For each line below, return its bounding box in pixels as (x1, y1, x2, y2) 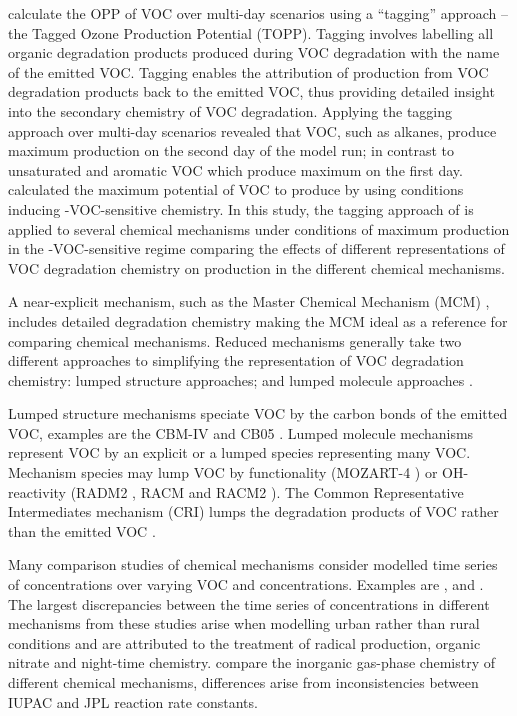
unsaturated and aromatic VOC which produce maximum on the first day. (8, 159, 463, 180)
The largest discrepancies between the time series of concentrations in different (8, 593, 490, 614)
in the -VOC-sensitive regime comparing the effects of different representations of (8, 238, 505, 259)
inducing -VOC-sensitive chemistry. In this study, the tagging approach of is (8, 198, 474, 219)
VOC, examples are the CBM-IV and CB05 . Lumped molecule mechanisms (8, 422, 474, 443)
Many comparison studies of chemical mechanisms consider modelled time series (8, 554, 498, 575)
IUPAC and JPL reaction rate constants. (8, 691, 258, 712)
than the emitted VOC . (8, 520, 156, 541)
